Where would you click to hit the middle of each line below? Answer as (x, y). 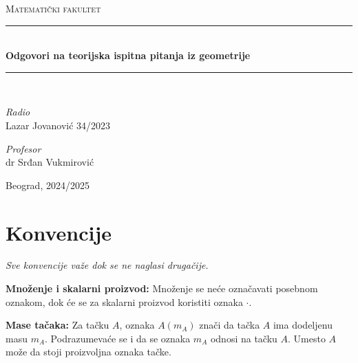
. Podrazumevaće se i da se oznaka (118, 338)
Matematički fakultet (53, 8)
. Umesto (307, 338)
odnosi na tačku (244, 338)
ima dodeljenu (303, 325)
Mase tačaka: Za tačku (57, 325)
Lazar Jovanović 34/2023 (58, 125)
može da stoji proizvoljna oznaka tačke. (88, 352)
